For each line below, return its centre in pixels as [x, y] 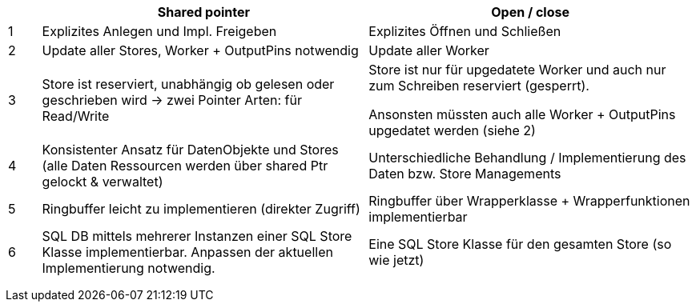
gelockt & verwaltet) [103, 182]
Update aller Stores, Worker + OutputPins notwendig [200, 50]
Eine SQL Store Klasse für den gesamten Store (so [520, 244]
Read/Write [76, 116]
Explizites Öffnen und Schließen [465, 31]
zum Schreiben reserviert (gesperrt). [479, 86]
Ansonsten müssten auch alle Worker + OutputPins [522, 114]
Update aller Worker [429, 50]
